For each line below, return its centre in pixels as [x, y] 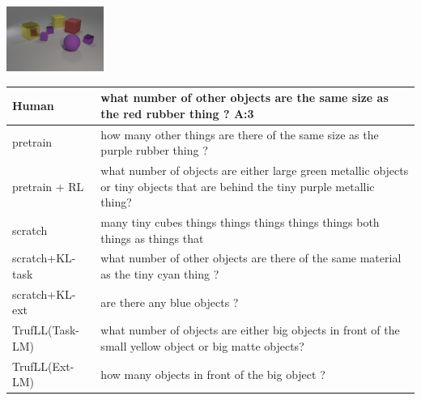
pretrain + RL [48, 186]
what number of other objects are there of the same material [251, 258]
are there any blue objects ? [170, 302]
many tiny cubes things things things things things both [240, 222]
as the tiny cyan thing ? [160, 274]
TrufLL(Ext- [43, 366]
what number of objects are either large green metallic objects [255, 170]
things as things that [152, 238]
